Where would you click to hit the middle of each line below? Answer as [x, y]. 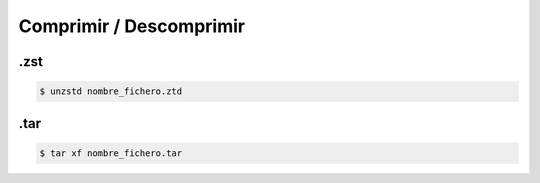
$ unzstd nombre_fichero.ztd [111, 91]
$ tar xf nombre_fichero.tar [111, 153]
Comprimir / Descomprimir [131, 26]
